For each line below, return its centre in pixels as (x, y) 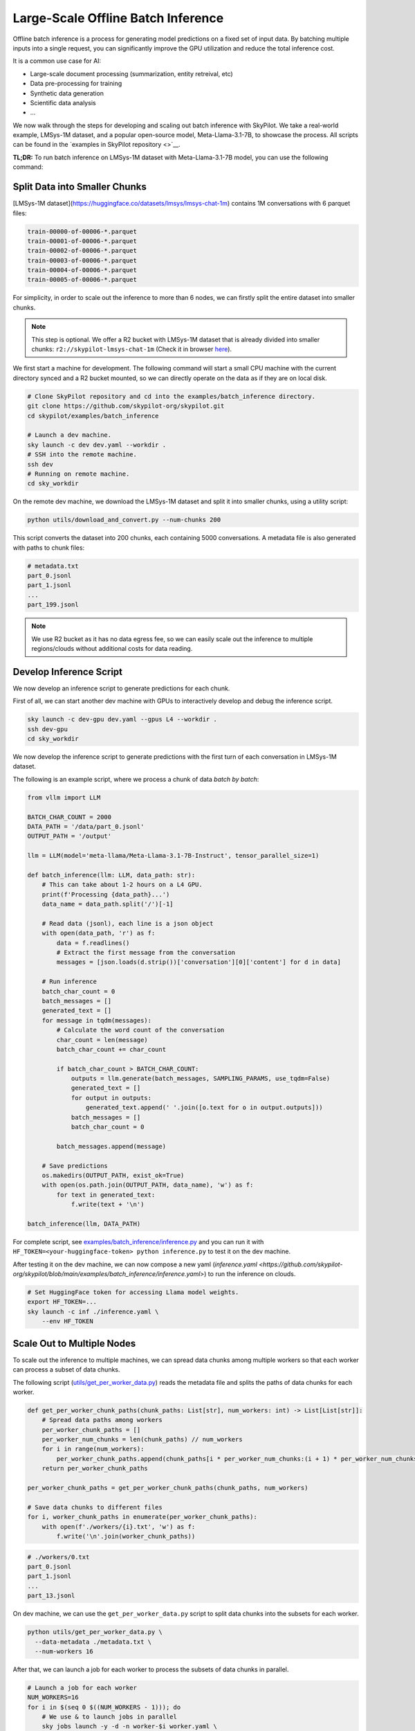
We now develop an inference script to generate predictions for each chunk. (121, 688)
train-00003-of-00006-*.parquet (82, 260)
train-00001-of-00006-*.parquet (82, 241)
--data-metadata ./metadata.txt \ (93, 1642)
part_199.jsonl (53, 605)
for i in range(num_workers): (93, 1449)
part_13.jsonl (51, 1596)
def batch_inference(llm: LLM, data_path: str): (111, 875)
